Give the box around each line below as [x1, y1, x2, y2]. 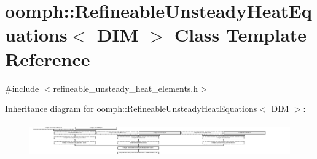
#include [5, 81, 39, 94]
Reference [5, 46, 90, 71]
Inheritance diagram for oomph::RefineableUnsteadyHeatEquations [5, 102, 257, 115]
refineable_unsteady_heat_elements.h [53, 81, 198, 94]
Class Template [174, 22, 307, 47]
